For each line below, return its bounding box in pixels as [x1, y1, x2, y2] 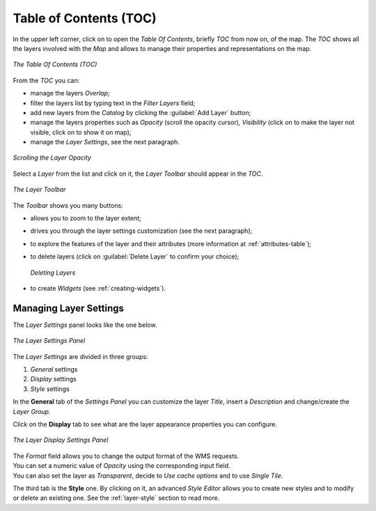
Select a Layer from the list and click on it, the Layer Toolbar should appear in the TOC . [13, 169, 263, 178]
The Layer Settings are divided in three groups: [13, 352, 148, 360]
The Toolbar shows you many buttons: [13, 201, 123, 209]
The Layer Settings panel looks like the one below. [13, 321, 157, 329]
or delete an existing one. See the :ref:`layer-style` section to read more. [13, 494, 220, 502]
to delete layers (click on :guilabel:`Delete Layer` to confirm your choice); [30, 252, 240, 261]
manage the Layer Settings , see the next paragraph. [30, 138, 180, 146]
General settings [30, 365, 78, 374]
